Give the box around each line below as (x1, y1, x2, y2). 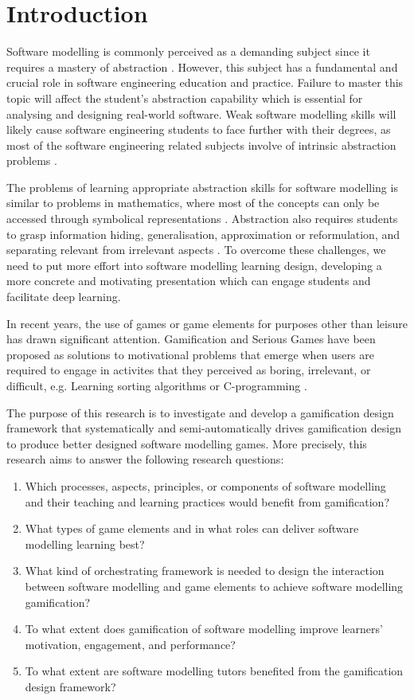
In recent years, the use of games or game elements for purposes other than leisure (6, 315, 408, 331)
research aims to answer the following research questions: (6, 451, 284, 467)
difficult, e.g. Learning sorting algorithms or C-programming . (6, 377, 307, 393)
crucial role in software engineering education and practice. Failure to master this (6, 74, 404, 91)
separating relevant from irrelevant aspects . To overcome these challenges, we (6, 241, 386, 258)
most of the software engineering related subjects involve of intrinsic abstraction (6, 136, 396, 153)
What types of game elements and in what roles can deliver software (25, 520, 359, 537)
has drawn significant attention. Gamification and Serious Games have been (6, 330, 376, 347)
